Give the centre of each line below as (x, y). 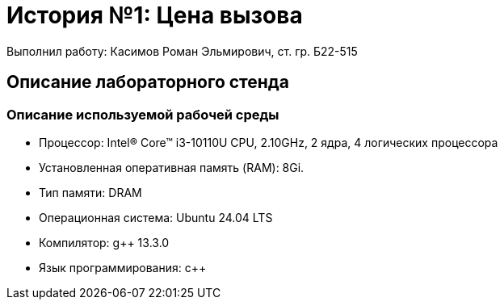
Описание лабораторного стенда (148, 82)
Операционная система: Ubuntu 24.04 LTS (156, 217)
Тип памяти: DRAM (90, 192)
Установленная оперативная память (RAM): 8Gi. (172, 167)
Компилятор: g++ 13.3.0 (104, 242)
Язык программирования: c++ (123, 267)
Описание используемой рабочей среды (143, 114)
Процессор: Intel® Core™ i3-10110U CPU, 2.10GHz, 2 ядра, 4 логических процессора (269, 142)
